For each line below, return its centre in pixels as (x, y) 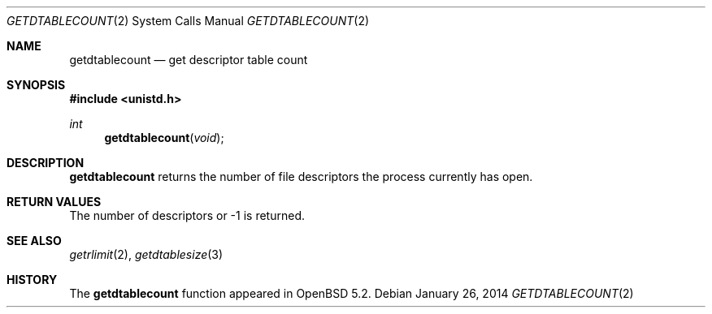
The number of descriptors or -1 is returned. (187, 215)
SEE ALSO (34, 241)
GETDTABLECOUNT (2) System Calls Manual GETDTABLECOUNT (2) (188, 21)
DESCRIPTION (46, 163)
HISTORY (32, 280)
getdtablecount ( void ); (164, 138)
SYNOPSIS (36, 85)
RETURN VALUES (54, 202)
